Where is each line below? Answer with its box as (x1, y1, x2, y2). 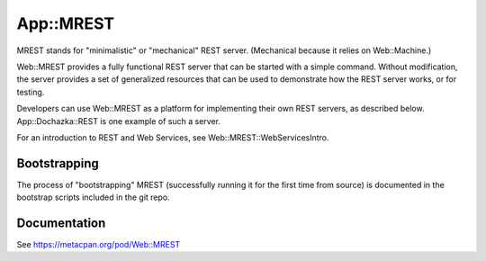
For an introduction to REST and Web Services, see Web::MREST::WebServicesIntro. (16, 131, 329, 143)
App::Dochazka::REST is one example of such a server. (16, 115, 220, 126)
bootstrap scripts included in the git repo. (16, 192, 170, 202)
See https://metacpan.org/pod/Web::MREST (16, 239, 181, 250)
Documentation (16, 216, 106, 230)
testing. (16, 86, 45, 97)
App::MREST (16, 13, 115, 33)
